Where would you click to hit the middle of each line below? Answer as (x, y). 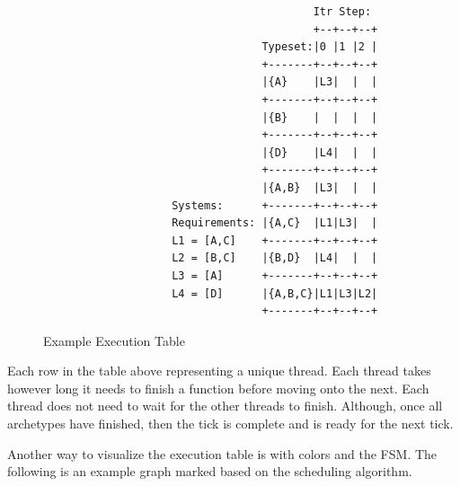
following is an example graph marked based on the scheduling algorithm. (210, 471)
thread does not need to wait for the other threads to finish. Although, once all (225, 406)
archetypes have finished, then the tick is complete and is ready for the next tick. (230, 424)
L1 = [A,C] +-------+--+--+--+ (275, 240)
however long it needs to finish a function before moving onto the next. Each (218, 388)
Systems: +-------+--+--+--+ (275, 205)
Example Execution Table (114, 340)
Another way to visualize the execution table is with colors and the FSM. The (222, 453)
